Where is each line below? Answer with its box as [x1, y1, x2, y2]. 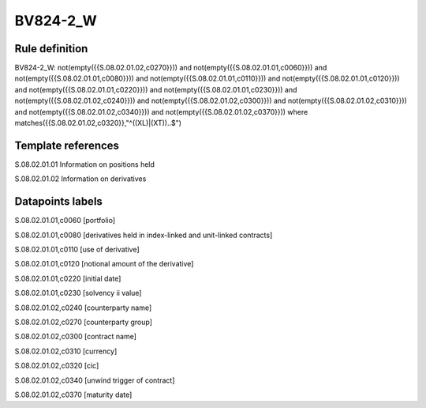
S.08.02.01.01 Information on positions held [14, 159, 155, 169]
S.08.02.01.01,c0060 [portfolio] [14, 216, 116, 225]
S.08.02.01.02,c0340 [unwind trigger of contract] [14, 376, 175, 385]
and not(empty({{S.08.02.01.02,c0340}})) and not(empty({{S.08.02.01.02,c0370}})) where [14, 107, 308, 116]
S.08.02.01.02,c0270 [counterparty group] [14, 317, 153, 327]
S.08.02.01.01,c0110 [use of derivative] [14, 245, 140, 254]
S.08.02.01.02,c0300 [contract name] [14, 332, 137, 342]
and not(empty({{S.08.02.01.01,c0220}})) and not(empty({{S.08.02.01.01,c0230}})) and [14, 85, 297, 94]
